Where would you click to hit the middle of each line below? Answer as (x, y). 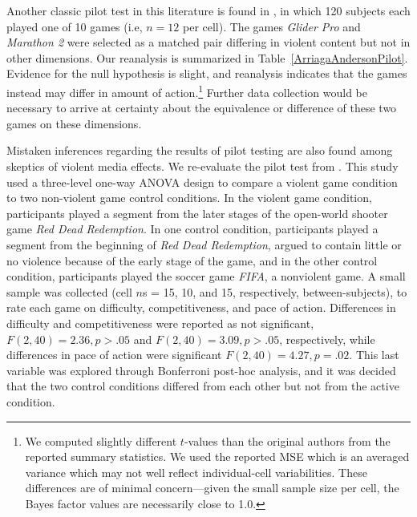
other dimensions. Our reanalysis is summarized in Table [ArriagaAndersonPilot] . (207, 57)
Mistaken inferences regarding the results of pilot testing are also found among (200, 150)
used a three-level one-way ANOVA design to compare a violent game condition (202, 182)
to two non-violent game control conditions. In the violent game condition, (189, 198)
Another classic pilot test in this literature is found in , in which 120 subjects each (208, 10)
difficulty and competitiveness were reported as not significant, (160, 323)
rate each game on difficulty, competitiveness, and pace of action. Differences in (201, 307)
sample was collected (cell (69, 291)
